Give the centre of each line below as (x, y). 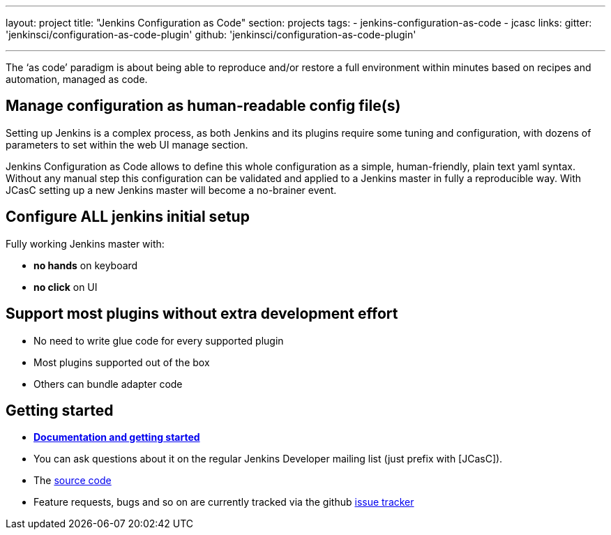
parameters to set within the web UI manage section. (127, 144)
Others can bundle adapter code (108, 384)
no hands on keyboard (86, 265)
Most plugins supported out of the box (122, 362)
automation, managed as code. (77, 79)
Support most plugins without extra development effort (202, 314)
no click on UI (66, 287)
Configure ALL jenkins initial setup (128, 217)
